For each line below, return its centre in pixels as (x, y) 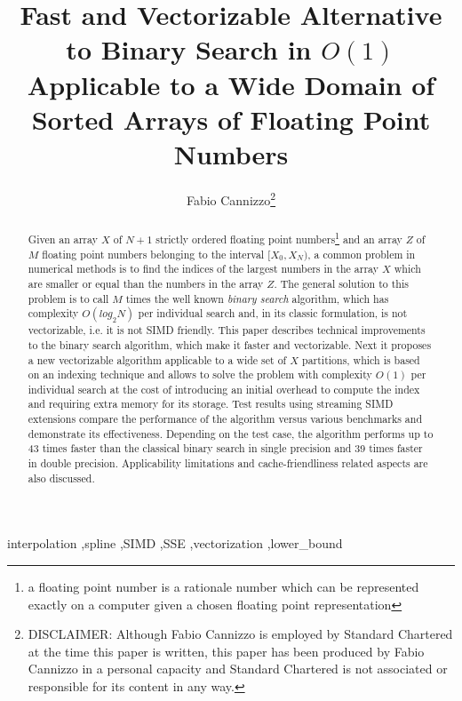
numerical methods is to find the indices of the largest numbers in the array (203, 269)
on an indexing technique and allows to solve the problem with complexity (200, 374)
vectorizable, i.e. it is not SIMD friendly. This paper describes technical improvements (227, 330)
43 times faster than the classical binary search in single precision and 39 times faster (225, 448)
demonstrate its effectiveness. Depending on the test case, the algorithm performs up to (231, 433)
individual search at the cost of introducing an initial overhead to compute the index (224, 389)
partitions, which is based (361, 359)
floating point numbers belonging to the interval (153, 254)
